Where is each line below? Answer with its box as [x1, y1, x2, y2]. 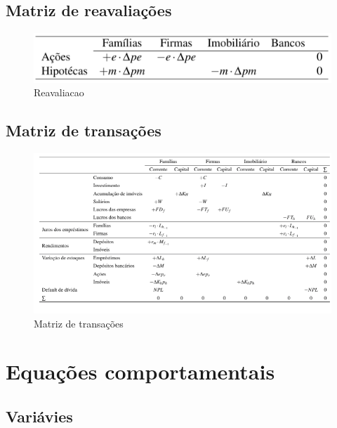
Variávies [6, 405, 73, 427]
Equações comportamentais [6, 357, 275, 386]
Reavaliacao [34, 85, 84, 100]
